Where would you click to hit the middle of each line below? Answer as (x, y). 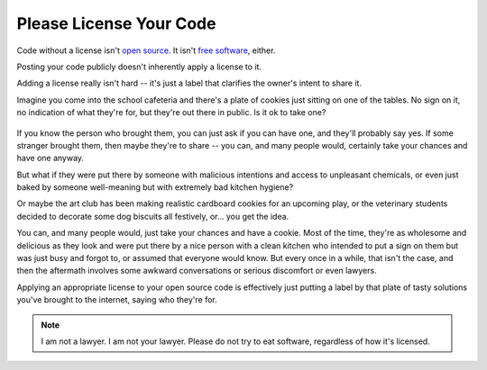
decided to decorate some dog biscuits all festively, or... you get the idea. (153, 216)
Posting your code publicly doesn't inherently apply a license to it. (139, 67)
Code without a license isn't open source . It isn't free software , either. (146, 50)
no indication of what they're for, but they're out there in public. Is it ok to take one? (171, 113)
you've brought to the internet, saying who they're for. (117, 300)
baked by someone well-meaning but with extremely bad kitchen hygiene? (155, 187)
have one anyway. (51, 158)
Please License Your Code (116, 23)
